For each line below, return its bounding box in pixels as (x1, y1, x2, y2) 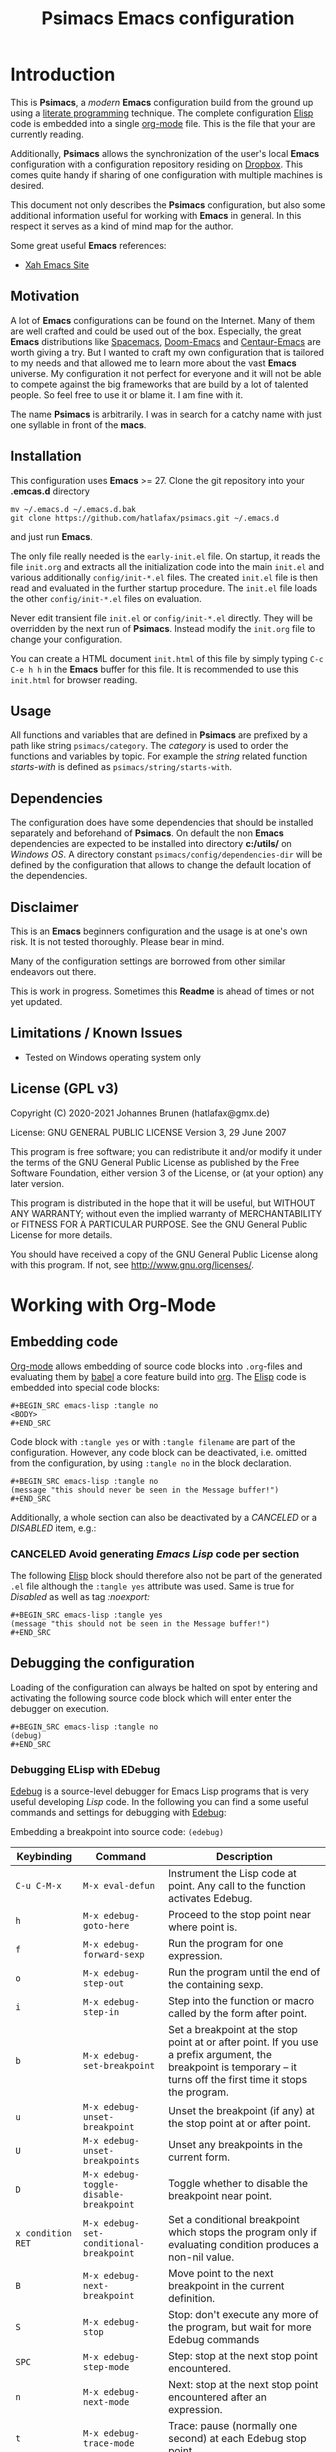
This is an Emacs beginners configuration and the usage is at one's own (10, 925, 308, 937)
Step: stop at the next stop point (168, 2349, 318, 2363)
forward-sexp (83, 1949, 145, 1961)
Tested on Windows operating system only (24, 1051, 202, 1063)
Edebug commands (168, 2333, 260, 2347)
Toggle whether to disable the (168, 2177, 308, 2191)
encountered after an (168, 2390, 267, 2404)
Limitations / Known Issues (10, 1025, 183, 1042)
